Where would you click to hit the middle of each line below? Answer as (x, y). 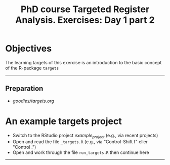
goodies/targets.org (33, 101)
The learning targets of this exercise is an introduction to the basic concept (83, 62)
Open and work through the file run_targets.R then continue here (81, 152)
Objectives (29, 49)
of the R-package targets (32, 68)
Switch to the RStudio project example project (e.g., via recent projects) (85, 136)
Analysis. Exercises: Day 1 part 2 (85, 20)
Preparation (24, 89)
